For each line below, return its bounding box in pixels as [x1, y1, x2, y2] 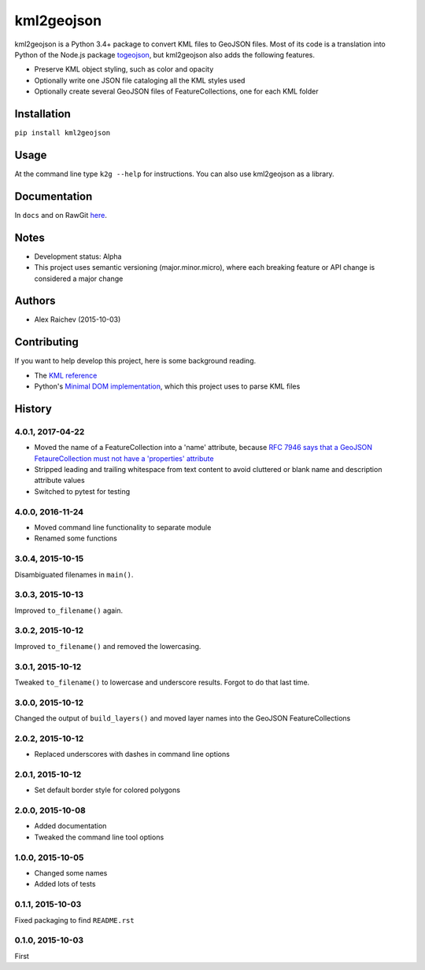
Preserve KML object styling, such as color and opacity [34, 65, 214, 74]
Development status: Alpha [34, 252, 122, 261]
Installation [14, 107, 71, 120]
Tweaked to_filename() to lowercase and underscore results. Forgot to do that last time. [14, 677, 310, 687]
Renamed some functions [34, 533, 117, 543]
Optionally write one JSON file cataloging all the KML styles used [34, 76, 246, 85]
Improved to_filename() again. [14, 606, 124, 615]
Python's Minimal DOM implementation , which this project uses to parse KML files [34, 382, 301, 391]
